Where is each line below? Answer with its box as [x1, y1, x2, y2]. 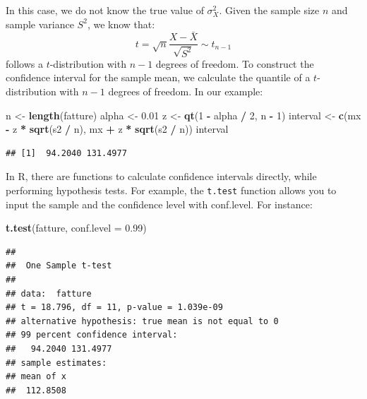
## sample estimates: [6, 357, 107, 368]
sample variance [6, 16, 74, 31]
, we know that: [87, 16, 155, 31]
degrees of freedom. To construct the [155, 56, 314, 71]
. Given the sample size [219, 3, 320, 17]
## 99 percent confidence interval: [6, 330, 178, 340]
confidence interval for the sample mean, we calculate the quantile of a [6, 70, 311, 85]
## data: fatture [6, 288, 92, 299]
